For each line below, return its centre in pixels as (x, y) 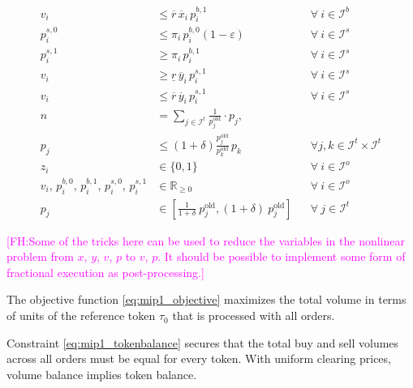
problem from (40, 256)
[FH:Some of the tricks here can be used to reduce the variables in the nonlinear (206, 240)
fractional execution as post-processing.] (105, 272)
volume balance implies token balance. (102, 374)
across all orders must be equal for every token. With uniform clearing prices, (199, 358)
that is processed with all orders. (254, 316)
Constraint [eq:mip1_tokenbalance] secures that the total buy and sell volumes (203, 342)
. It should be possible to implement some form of (282, 256)
